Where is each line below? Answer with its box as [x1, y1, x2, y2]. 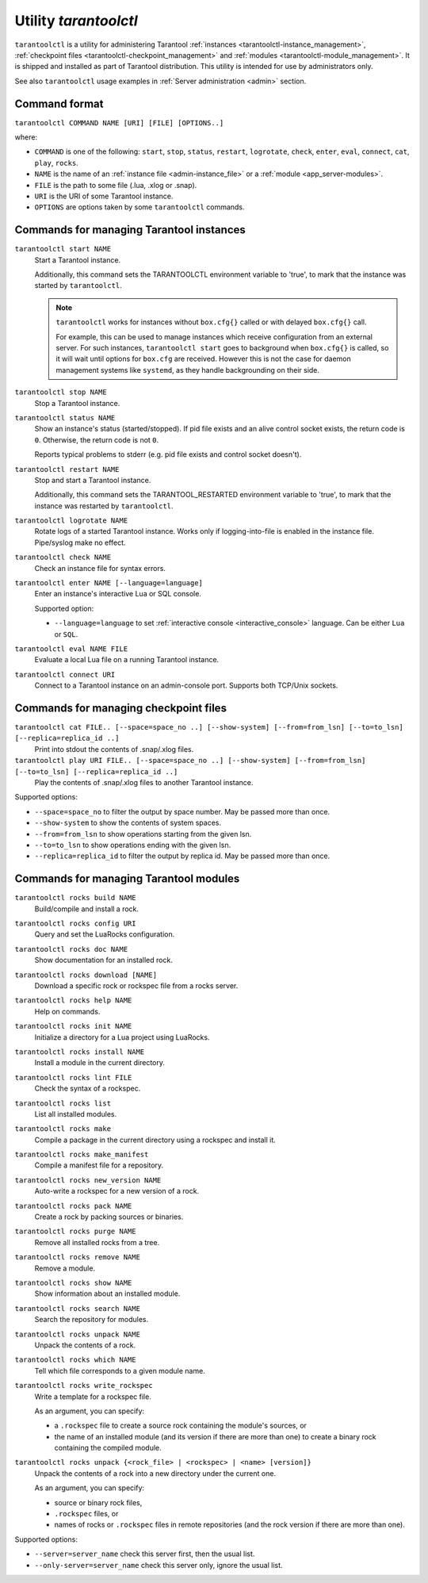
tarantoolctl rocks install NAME [14, 1047, 145, 1056]
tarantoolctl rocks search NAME [14, 1304, 140, 1313]
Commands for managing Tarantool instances [14, 223, 246, 237]
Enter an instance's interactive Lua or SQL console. [34, 589, 202, 599]
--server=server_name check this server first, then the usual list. [34, 1549, 255, 1558]
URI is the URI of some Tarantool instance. [34, 191, 174, 201]
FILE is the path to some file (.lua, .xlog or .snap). [34, 180, 197, 190]
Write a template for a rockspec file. [34, 1392, 152, 1401]
